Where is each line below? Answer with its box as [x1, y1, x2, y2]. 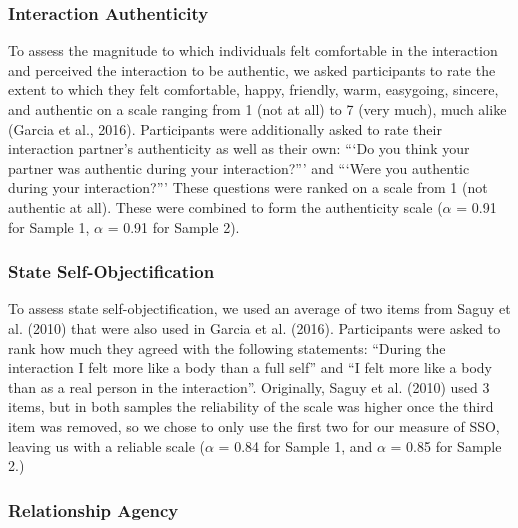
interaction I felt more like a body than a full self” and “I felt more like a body [8, 357, 492, 378]
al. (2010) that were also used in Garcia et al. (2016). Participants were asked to [8, 317, 501, 338]
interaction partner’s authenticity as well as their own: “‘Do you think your [8, 138, 470, 159]
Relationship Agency [8, 497, 179, 522]
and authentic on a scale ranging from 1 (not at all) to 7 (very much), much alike [8, 99, 507, 119]
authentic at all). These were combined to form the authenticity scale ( [8, 196, 443, 217]
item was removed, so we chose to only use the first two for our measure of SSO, [8, 415, 500, 436]
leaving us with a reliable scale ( [8, 435, 205, 456]
